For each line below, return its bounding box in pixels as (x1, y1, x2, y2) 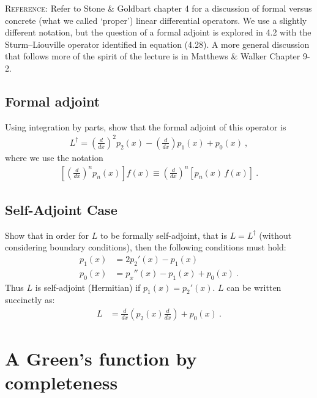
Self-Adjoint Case (5, 200, 117, 219)
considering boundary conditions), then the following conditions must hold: (5, 241, 286, 253)
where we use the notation (5, 151, 103, 163)
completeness (5, 370, 118, 395)
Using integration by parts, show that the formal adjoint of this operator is (5, 120, 286, 133)
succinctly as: (5, 293, 55, 306)
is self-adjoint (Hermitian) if (35, 280, 141, 293)
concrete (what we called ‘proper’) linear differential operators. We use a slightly (5, 13, 307, 26)
